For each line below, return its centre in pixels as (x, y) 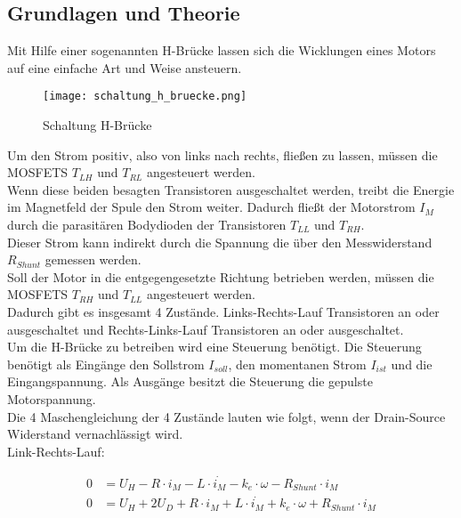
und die (412, 364)
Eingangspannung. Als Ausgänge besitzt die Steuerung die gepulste (190, 381)
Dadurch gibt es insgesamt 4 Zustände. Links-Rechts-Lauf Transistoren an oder (223, 311)
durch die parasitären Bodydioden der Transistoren (147, 225)
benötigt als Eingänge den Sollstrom (106, 364)
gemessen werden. (93, 259)
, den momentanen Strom (297, 364)
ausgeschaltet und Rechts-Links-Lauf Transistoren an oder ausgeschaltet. (206, 329)
